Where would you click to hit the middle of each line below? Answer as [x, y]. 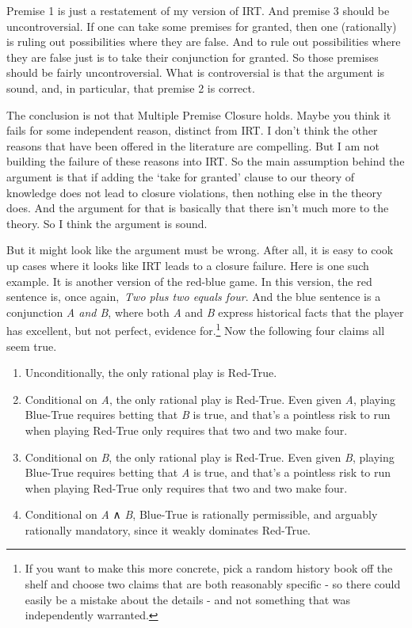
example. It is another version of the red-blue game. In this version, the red [189, 281]
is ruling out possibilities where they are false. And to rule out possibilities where [204, 42]
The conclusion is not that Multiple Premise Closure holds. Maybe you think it [199, 114]
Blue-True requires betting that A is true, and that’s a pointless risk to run [208, 472]
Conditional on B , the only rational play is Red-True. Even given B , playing [210, 457]
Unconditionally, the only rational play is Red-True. [151, 373]
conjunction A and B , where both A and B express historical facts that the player [205, 312]
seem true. [32, 346]
